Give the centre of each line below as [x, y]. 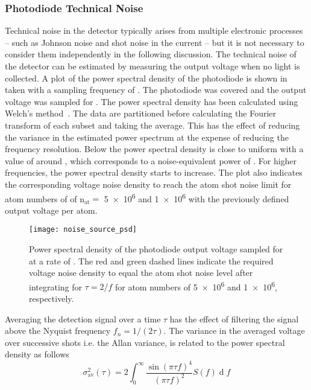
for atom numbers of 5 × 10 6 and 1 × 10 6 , [196, 286]
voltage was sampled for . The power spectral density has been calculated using [152, 101]
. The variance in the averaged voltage [234, 331]
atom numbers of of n [45, 198]
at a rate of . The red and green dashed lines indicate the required [151, 261]
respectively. [52, 299]
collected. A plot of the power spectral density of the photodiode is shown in [146, 78]
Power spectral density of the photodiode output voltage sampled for [156, 249]
